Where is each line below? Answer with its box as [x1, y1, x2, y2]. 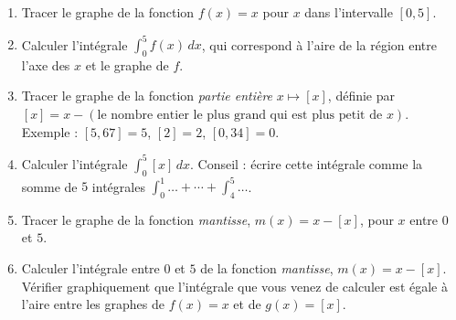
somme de [21, 176, 78, 196]
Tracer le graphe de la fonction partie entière [21, 86, 273, 105]
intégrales [91, 176, 145, 196]
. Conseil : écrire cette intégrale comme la [190, 154, 423, 173]
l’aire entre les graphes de [21, 294, 164, 314]
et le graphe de [85, 55, 169, 74]
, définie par [327, 86, 395, 105]
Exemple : [21, 122, 79, 141]
